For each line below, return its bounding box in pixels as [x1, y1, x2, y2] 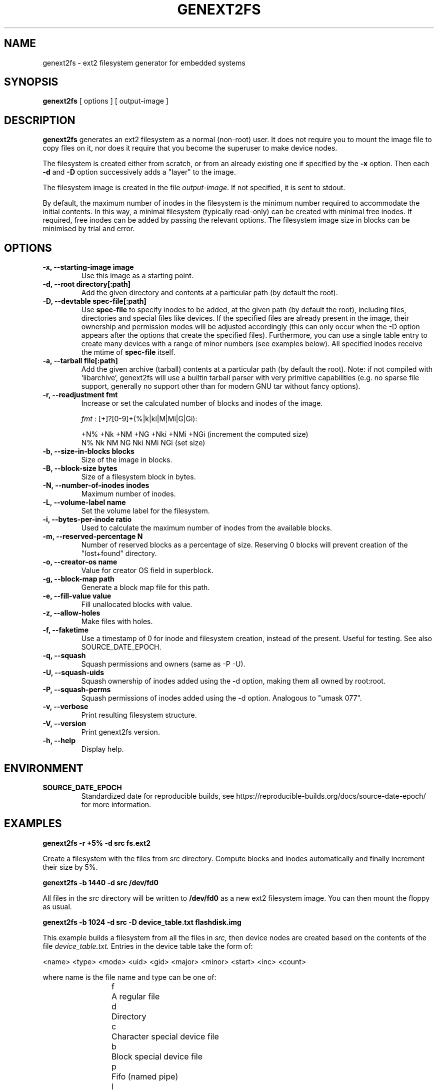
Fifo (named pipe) [111, 1071, 178, 1081]
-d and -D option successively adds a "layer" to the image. [42, 168, 236, 177]
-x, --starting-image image [42, 263, 134, 272]
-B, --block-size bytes [42, 464, 117, 473]
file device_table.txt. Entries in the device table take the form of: [42, 941, 253, 950]
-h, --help [42, 736, 75, 745]
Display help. [81, 745, 124, 754]
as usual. [42, 902, 72, 911]
